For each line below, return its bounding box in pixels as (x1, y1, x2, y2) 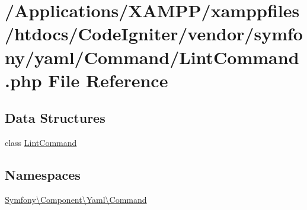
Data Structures (5, 109, 105, 127)
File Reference (48, 68, 168, 92)
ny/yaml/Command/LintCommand (5, 44, 299, 69)
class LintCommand (5, 136, 77, 149)
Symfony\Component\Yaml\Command (5, 193, 147, 205)
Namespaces (5, 166, 81, 184)
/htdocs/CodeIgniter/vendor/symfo (5, 21, 303, 46)
